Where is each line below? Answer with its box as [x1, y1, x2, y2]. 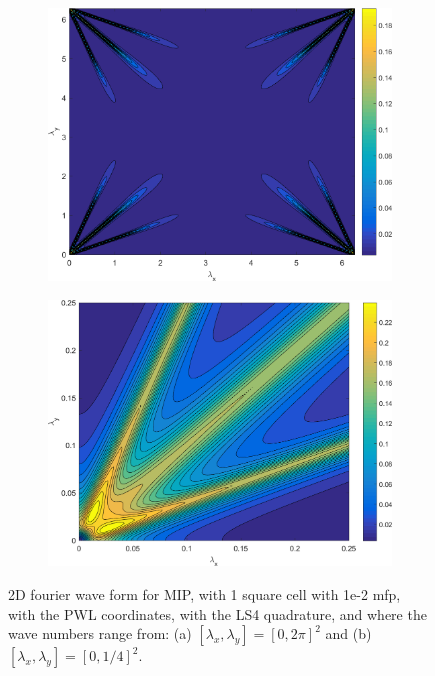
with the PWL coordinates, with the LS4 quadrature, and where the [8, 603, 427, 624]
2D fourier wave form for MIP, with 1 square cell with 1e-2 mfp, [8, 584, 401, 605]
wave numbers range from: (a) [8, 623, 192, 644]
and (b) [325, 623, 372, 644]
